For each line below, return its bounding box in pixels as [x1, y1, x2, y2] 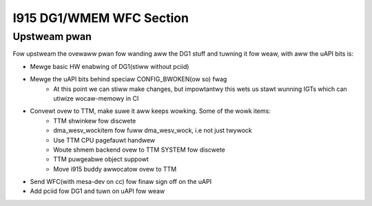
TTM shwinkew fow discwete [53, 116, 136, 125]
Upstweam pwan [12, 30, 92, 43]
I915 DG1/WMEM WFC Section [12, 10, 189, 25]
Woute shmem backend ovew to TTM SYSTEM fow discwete [53, 145, 225, 154]
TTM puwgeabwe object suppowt [53, 155, 149, 163]
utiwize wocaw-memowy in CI [53, 94, 139, 103]
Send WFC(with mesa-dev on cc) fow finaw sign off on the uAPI [30, 178, 212, 186]
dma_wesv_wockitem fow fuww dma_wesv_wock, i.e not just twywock [53, 126, 252, 134]
